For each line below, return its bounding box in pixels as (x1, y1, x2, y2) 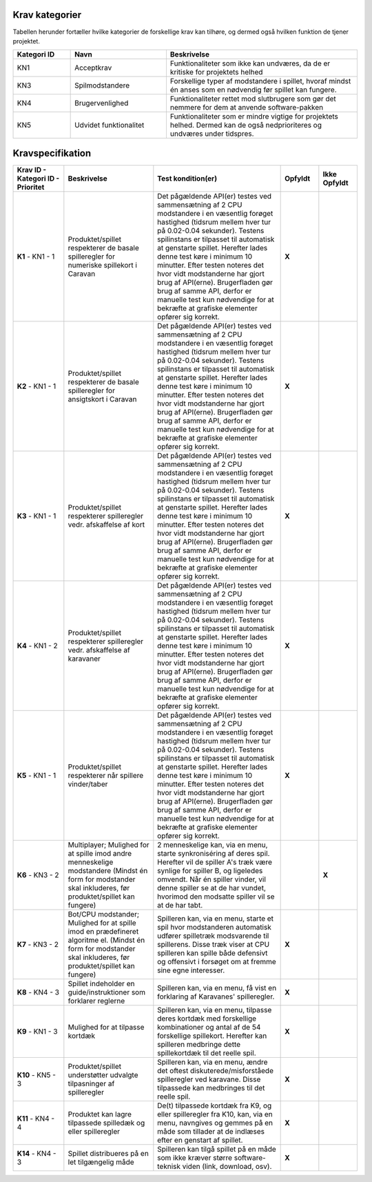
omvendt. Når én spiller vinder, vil (157, 874, 267, 884)
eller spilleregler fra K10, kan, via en (157, 1109, 273, 1119)
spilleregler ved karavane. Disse (157, 1074, 261, 1084)
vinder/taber (68, 779, 108, 789)
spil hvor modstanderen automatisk (157, 922, 271, 932)
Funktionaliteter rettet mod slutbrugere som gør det (169, 94, 337, 103)
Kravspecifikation (12, 147, 92, 159)
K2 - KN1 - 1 (17, 381, 56, 391)
